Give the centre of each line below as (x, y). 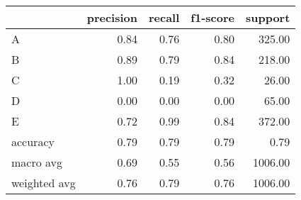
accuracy (33, 141)
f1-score (212, 17)
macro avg (37, 162)
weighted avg (44, 183)
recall (164, 17)
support (268, 17)
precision (112, 17)
